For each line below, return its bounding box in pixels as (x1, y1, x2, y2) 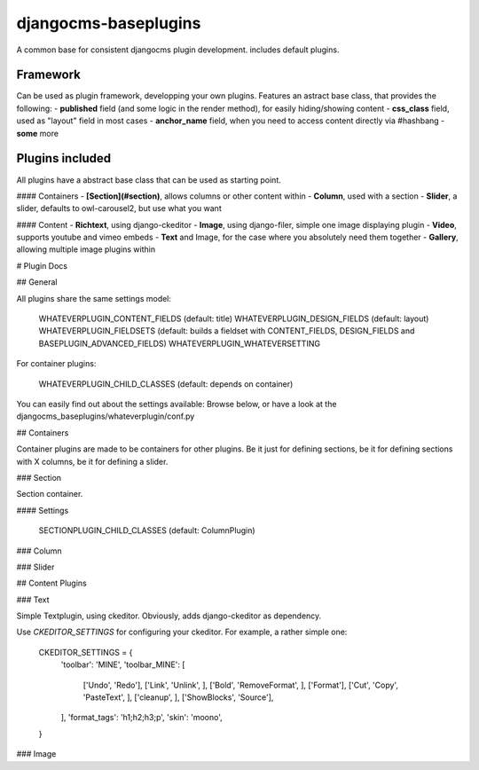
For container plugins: (16, 358, 97, 369)
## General (16, 277, 58, 287)
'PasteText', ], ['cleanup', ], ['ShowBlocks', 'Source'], (82, 692, 274, 703)
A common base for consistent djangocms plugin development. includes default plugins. (16, 44, 340, 55)
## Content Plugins (16, 577, 88, 589)
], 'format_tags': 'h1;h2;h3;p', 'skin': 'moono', (60, 712, 223, 723)
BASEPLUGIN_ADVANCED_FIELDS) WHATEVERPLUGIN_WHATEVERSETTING (38, 338, 321, 349)
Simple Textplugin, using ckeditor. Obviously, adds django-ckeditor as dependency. (16, 610, 322, 621)
